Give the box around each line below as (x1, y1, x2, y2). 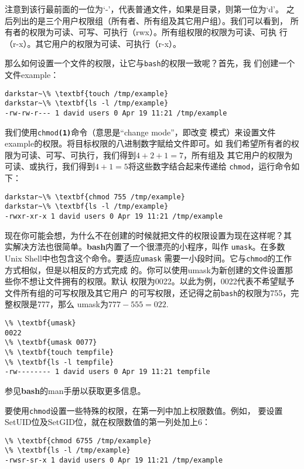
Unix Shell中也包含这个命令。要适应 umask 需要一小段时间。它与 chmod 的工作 (5, 252, 292, 264)
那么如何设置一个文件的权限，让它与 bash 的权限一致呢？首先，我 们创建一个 (5, 57, 295, 69)
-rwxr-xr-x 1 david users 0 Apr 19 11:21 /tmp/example (5, 212, 223, 220)
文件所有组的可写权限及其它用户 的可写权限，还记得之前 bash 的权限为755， (5, 286, 291, 298)
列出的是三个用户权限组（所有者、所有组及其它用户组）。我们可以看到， (12, 14, 288, 26)
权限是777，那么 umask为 (12, 298, 109, 310)
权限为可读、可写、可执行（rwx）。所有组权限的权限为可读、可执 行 (29, 26, 288, 38)
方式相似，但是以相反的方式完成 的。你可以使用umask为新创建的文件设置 (5, 263, 285, 276)
